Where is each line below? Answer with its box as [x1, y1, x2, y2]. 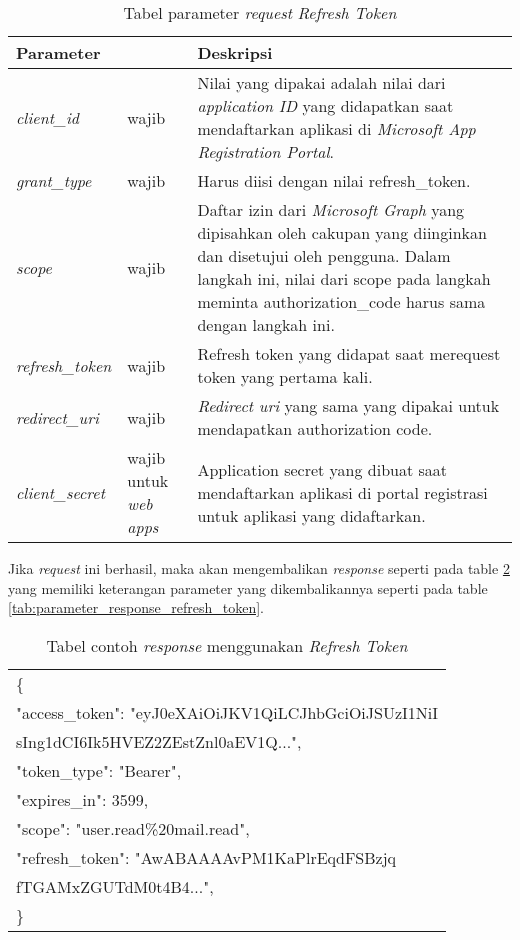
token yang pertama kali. [197, 365, 373, 388]
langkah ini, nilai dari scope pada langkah [197, 267, 491, 290]
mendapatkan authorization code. [197, 417, 433, 440]
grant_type [16, 169, 92, 192]
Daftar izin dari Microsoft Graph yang [197, 198, 465, 221]
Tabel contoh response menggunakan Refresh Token [46, 633, 408, 657]
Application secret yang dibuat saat [197, 457, 448, 481]
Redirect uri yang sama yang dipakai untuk [197, 394, 500, 417]
